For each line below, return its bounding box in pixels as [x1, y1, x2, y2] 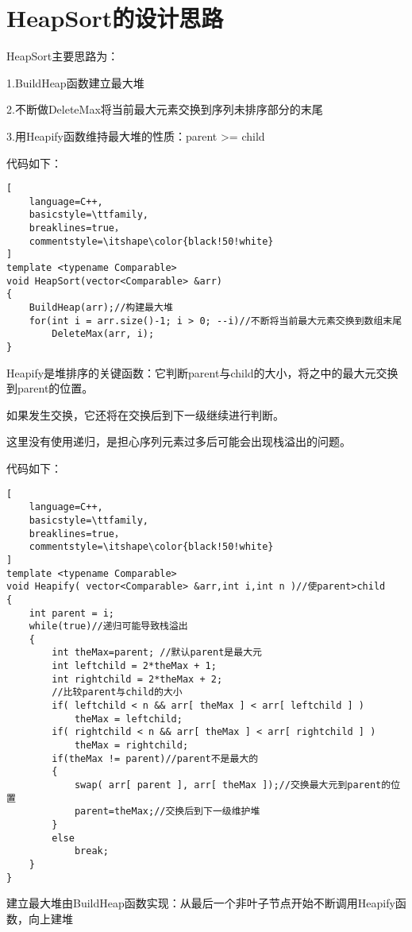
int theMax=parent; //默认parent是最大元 [52, 647, 262, 659]
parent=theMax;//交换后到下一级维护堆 [74, 806, 260, 818]
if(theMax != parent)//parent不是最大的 [52, 752, 259, 764]
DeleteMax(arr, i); [52, 328, 155, 340]
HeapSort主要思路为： [6, 48, 119, 64]
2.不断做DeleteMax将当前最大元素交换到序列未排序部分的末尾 [6, 101, 323, 118]
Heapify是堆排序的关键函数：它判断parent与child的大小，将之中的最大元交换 [6, 364, 399, 381]
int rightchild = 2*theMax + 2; [52, 673, 223, 685]
